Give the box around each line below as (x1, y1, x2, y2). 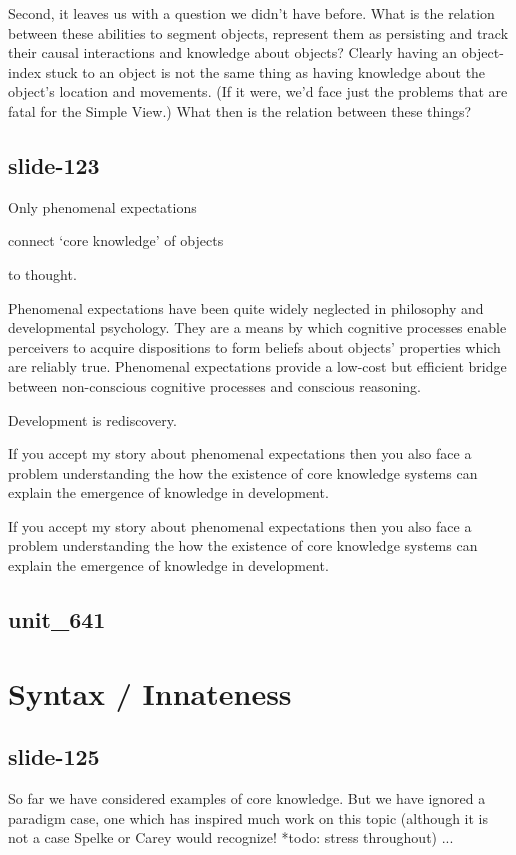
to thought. (8, 263, 77, 284)
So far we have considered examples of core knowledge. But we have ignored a (8, 788, 486, 809)
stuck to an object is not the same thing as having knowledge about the (45, 61, 486, 82)
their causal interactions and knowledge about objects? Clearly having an (8, 42, 458, 63)
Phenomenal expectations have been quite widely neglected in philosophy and (8, 297, 484, 318)
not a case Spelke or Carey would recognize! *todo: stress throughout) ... (8, 827, 454, 848)
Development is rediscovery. (8, 409, 177, 430)
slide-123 (8, 149, 100, 180)
